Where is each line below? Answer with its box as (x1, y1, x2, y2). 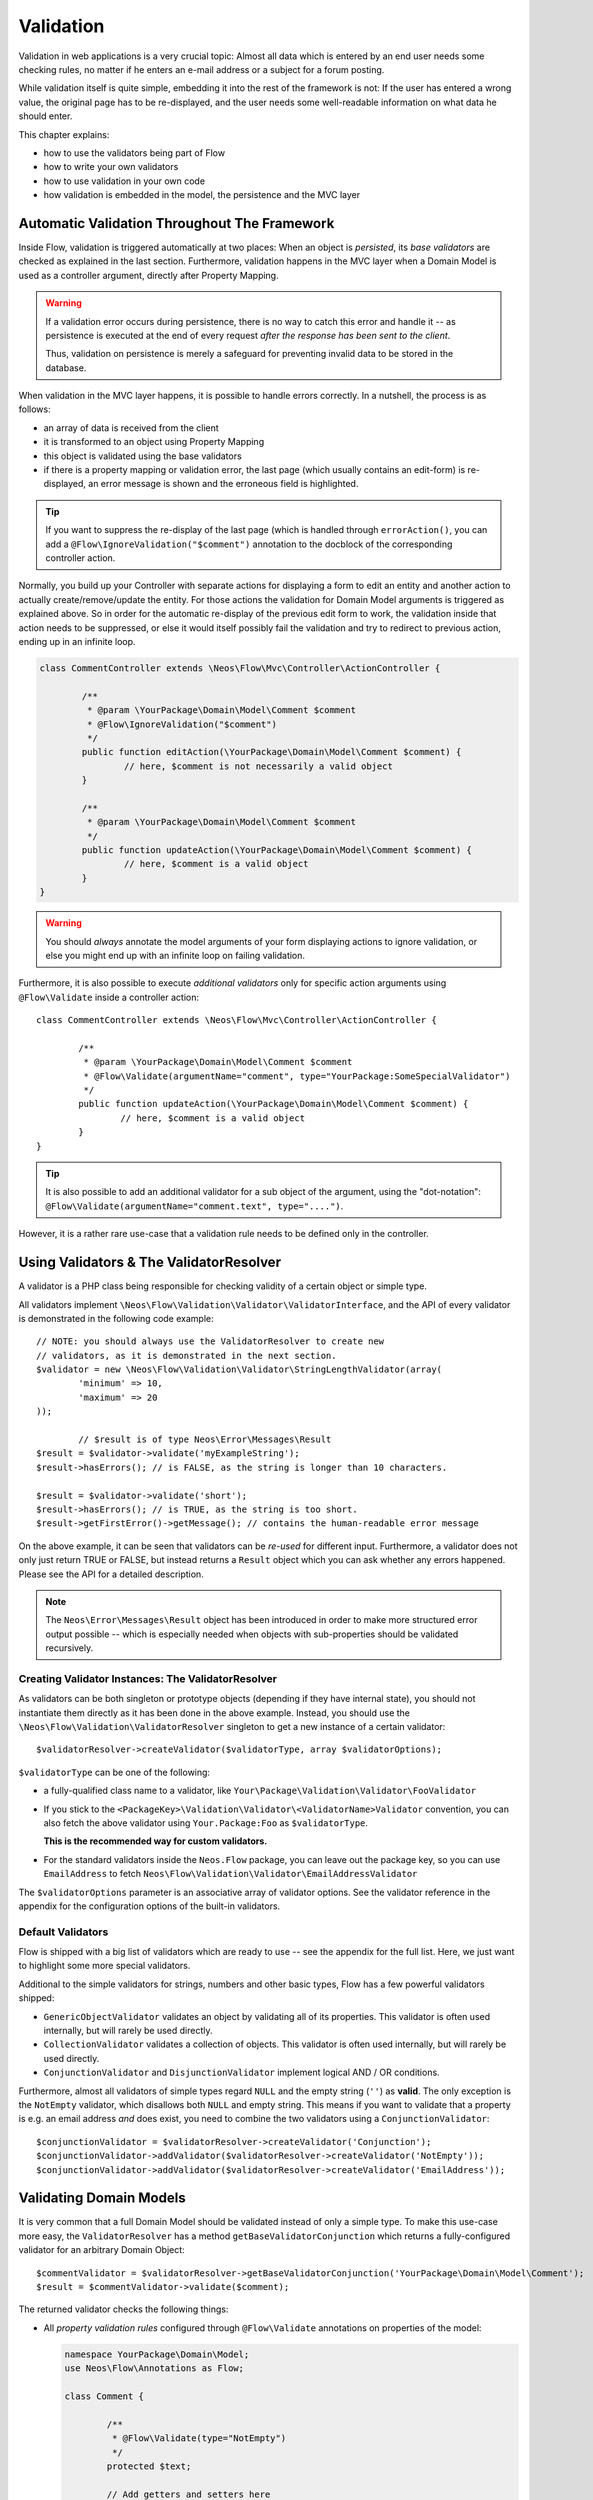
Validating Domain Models (18, 2190, 186, 2207)
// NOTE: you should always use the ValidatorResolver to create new (36, 1336, 385, 1347)
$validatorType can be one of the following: (18, 1766, 210, 1778)
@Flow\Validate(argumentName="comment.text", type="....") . (45, 1200, 344, 1212)
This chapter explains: (18, 128, 110, 140)
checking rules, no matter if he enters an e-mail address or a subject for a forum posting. (18, 63, 385, 75)
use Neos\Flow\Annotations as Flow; (64, 2363, 245, 2374)
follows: (18, 403, 51, 415)
